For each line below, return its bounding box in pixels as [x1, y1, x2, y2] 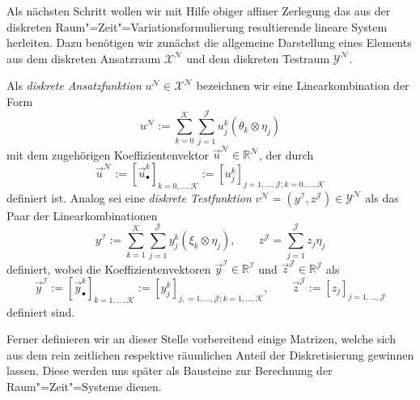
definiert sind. [6, 303, 75, 320]
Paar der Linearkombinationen [6, 206, 158, 223]
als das [365, 189, 399, 206]
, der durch [258, 146, 314, 163]
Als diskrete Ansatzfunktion [6, 77, 142, 94]
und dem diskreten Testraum [186, 49, 330, 66]
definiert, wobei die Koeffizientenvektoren [6, 260, 211, 277]
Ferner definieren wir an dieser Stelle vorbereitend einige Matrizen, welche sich [6, 330, 396, 347]
